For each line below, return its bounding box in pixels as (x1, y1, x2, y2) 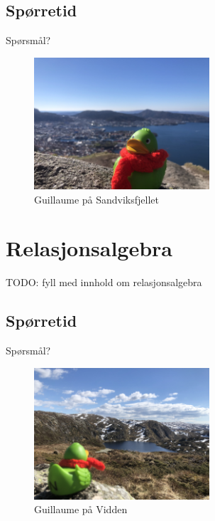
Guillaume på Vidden (34, 502, 128, 517)
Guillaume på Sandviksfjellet (34, 191, 159, 206)
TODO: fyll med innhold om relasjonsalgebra (6, 275, 202, 290)
